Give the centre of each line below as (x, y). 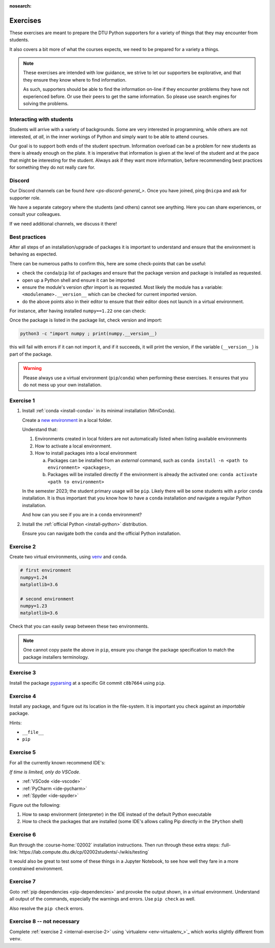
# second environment (47, 599)
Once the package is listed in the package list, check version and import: (86, 320)
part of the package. (31, 354)
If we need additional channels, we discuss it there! (63, 223)
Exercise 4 (23, 696)
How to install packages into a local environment (86, 453)
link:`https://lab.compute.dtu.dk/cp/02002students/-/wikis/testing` (79, 852)
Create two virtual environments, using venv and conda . (68, 557)
